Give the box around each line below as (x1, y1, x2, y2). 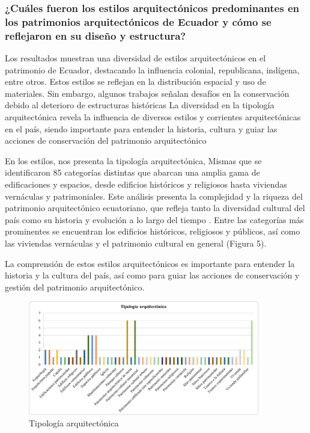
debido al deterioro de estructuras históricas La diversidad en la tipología (5, 99, 275, 111)
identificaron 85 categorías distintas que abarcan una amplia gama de (5, 166, 260, 179)
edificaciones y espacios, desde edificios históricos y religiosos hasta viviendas (5, 178, 287, 190)
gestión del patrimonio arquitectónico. (5, 280, 145, 293)
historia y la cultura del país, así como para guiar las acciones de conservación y (5, 269, 300, 281)
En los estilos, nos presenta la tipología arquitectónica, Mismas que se (5, 154, 262, 167)
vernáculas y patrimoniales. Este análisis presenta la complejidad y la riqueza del (5, 189, 303, 202)
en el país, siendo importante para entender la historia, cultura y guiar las (5, 122, 278, 135)
